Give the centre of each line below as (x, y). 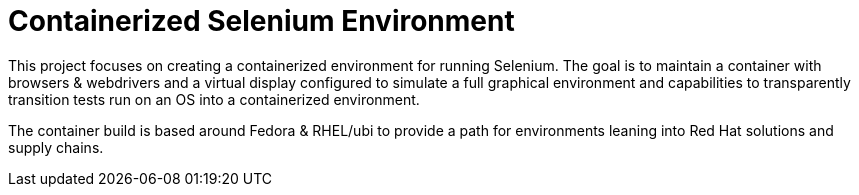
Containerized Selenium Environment (261, 21)
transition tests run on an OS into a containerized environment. (214, 99)
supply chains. (56, 147)
